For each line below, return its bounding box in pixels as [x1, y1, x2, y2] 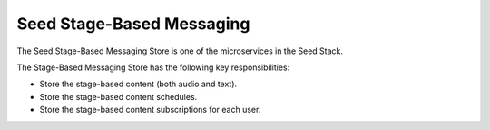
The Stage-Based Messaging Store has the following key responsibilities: [16, 62, 290, 73]
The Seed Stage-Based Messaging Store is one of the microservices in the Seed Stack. [16, 45, 344, 56]
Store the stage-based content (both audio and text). [39, 78, 238, 90]
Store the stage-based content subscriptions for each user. [39, 105, 261, 115]
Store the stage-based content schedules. [39, 91, 198, 102]
